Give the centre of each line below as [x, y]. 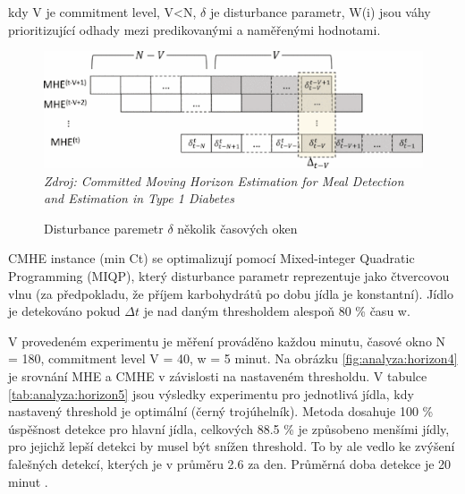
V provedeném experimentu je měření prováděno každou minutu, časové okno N [227, 341]
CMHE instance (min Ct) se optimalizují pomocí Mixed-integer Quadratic [211, 258]
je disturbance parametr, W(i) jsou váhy [320, 12]
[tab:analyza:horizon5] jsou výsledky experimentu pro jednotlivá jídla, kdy [211, 393]
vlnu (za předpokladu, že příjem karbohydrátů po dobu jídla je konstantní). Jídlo [231, 293]
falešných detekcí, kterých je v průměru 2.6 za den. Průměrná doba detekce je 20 [230, 463]
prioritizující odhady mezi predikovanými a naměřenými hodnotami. [194, 29]
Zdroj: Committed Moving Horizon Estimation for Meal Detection [224, 180]
